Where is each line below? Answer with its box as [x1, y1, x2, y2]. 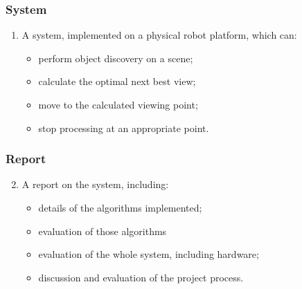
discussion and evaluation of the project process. [38, 270, 244, 284]
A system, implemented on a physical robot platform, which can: [21, 28, 297, 42]
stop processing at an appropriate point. [38, 120, 209, 135]
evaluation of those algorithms [38, 223, 167, 238]
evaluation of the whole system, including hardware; [38, 247, 259, 261]
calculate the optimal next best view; [38, 74, 196, 88]
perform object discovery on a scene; [38, 50, 193, 65]
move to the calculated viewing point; [38, 97, 198, 111]
